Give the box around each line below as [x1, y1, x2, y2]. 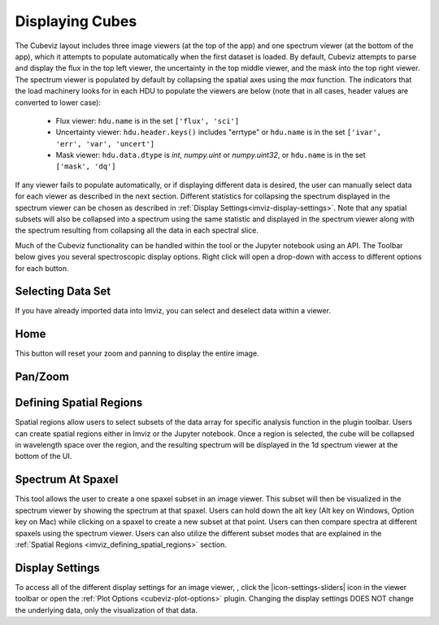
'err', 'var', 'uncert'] [55, 139, 154, 148]
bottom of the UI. [15, 452, 72, 461]
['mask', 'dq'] [55, 162, 117, 171]
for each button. [15, 263, 69, 273]
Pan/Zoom [15, 370, 69, 384]
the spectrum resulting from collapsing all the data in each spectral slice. [15, 225, 259, 235]
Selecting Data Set [15, 285, 111, 299]
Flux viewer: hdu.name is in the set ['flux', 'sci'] [55, 116, 240, 125]
